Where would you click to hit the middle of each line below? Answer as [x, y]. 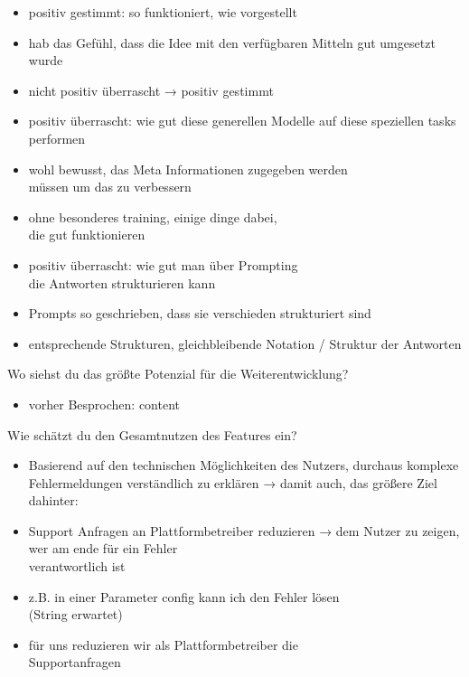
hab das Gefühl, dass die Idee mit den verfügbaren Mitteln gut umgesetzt [232, 42]
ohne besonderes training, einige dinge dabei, [153, 216]
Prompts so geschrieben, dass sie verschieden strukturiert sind [200, 313]
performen [57, 138]
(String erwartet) [75, 614]
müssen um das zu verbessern [110, 187]
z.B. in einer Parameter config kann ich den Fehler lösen [184, 596]
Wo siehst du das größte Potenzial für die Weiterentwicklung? [178, 374]
